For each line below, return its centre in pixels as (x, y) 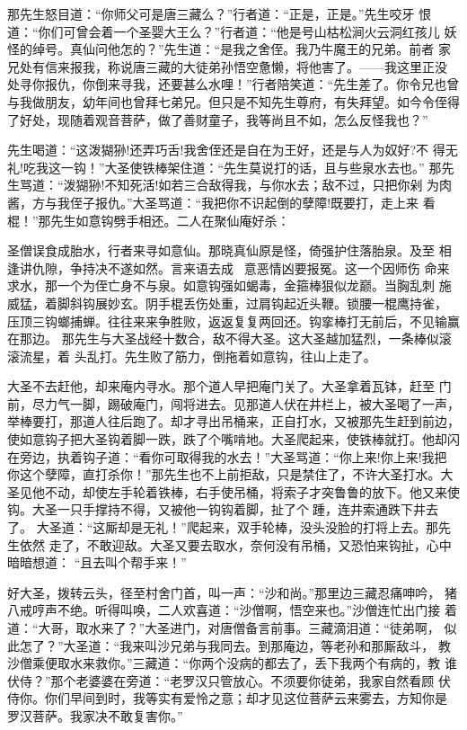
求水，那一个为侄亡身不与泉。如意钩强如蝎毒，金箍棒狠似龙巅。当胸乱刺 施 (229, 285)
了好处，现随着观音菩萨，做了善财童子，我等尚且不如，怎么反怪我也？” (218, 119)
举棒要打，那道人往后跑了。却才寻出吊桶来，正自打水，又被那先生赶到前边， (233, 421)
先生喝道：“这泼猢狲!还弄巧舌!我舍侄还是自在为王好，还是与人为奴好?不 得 (226, 150)
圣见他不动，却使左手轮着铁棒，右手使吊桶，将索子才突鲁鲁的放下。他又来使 (233, 491)
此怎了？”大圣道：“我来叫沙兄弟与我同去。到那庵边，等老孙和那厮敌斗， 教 (229, 645)
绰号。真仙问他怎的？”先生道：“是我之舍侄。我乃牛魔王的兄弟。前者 (233, 49)
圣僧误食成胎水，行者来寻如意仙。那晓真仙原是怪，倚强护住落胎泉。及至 (221, 250)
